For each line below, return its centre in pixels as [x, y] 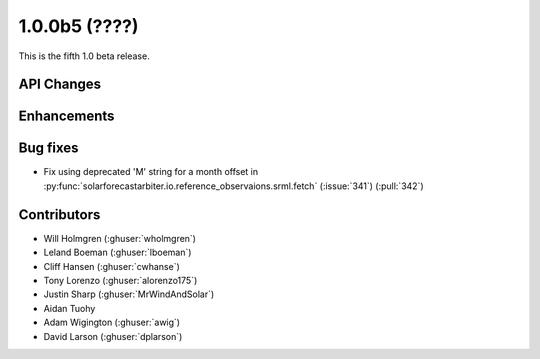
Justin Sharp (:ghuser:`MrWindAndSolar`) [129, 294]
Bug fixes [48, 148]
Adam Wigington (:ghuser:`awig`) [111, 322]
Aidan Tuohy [69, 308]
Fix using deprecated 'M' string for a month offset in [151, 172]
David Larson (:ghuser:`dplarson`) [113, 336]
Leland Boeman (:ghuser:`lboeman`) [117, 252]
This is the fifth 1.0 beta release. [84, 56]
